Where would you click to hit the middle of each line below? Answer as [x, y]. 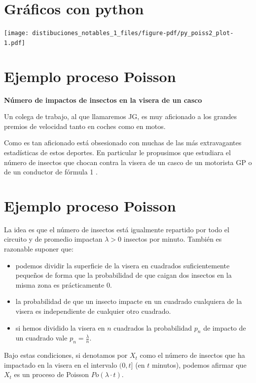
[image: [17, 33]
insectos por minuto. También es [173, 239]
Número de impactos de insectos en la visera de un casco [103, 100]
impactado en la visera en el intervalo [61, 364]
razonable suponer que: [39, 249]
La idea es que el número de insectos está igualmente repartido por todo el [117, 229]
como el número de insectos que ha [192, 355]
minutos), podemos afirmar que [199, 364]
